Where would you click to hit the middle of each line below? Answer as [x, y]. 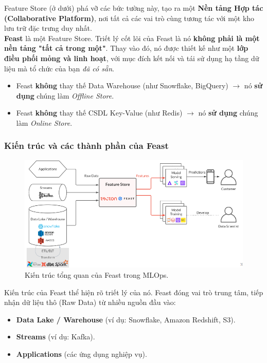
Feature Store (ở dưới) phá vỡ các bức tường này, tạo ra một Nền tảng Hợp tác [134, 8]
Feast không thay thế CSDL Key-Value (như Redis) [99, 113]
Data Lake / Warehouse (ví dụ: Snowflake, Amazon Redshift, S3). [126, 319]
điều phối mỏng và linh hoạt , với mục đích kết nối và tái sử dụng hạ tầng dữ [132, 58]
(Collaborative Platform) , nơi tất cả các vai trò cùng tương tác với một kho [129, 18]
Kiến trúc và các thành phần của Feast [86, 146]
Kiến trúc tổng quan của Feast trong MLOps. [97, 274]
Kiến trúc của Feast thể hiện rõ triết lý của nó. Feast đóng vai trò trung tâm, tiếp [134, 292]
